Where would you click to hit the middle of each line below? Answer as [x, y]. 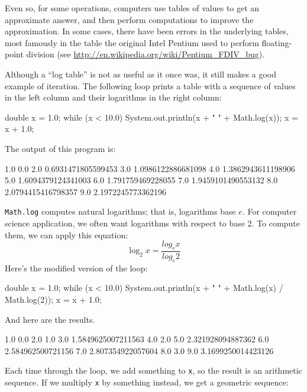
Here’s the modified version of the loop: [76, 268]
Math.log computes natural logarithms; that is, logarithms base [120, 211]
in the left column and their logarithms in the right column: [113, 97]
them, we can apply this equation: [67, 234]
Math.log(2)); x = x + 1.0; [53, 299]
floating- [277, 42]
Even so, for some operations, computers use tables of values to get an [132, 8]
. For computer [269, 211]
